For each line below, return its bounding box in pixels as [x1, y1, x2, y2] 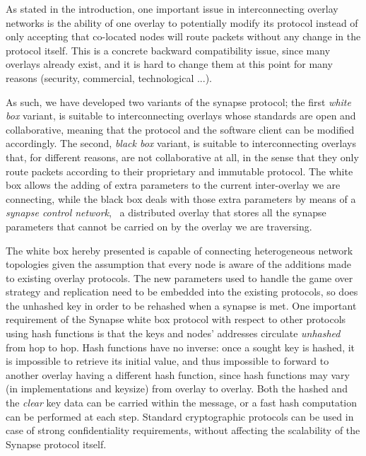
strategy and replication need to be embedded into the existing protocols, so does [6, 284, 358, 299]
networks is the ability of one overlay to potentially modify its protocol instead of [6, 15, 358, 30]
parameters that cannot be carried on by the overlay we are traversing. [6, 218, 312, 233]
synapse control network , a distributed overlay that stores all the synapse [6, 205, 326, 220]
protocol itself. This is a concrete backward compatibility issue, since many [6, 42, 331, 57]
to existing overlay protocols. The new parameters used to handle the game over [6, 270, 353, 285]
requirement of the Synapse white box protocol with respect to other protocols [6, 312, 346, 327]
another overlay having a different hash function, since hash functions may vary [6, 367, 350, 382]
